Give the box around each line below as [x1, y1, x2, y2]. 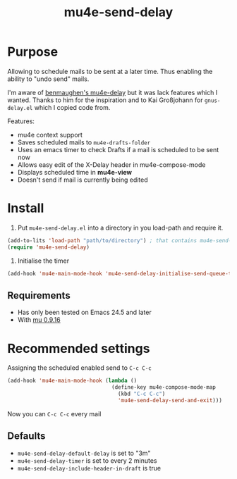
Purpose [7, 44, 59, 60]
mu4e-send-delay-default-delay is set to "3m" [17, 449, 151, 457]
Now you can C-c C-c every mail [7, 409, 102, 418]
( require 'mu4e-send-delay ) [7, 244, 90, 251]
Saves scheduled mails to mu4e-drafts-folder [17, 138, 151, 147]
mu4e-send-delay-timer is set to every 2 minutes [17, 456, 157, 465]
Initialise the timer [17, 256, 69, 265]
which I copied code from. [34, 103, 111, 111]
